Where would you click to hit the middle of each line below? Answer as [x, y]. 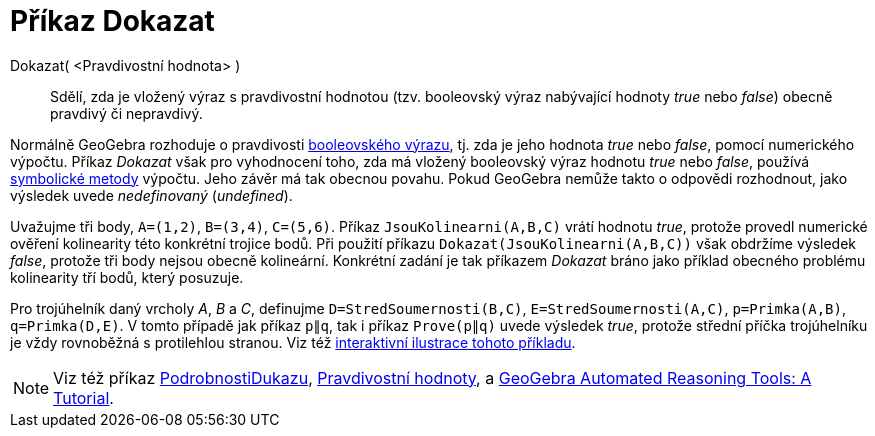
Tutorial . [83, 397]
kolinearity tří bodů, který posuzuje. [127, 277]
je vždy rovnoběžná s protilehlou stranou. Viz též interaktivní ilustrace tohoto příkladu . [293, 342]
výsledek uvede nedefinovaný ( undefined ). [151, 195]
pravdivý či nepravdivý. [126, 113]
